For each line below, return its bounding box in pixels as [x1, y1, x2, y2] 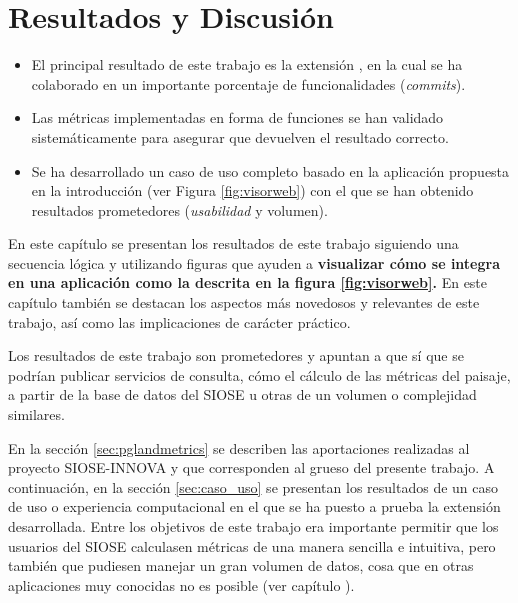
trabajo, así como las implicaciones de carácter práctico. [8, 311, 351, 332]
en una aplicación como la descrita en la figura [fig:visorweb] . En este [8, 272, 488, 293]
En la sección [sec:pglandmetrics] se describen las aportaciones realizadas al [8, 437, 470, 458]
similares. [8, 404, 65, 425]
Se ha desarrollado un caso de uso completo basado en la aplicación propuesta [31, 160, 510, 181]
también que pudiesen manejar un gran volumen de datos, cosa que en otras [8, 555, 474, 576]
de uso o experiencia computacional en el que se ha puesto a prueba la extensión [8, 496, 501, 517]
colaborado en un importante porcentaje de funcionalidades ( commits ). [31, 73, 466, 94]
